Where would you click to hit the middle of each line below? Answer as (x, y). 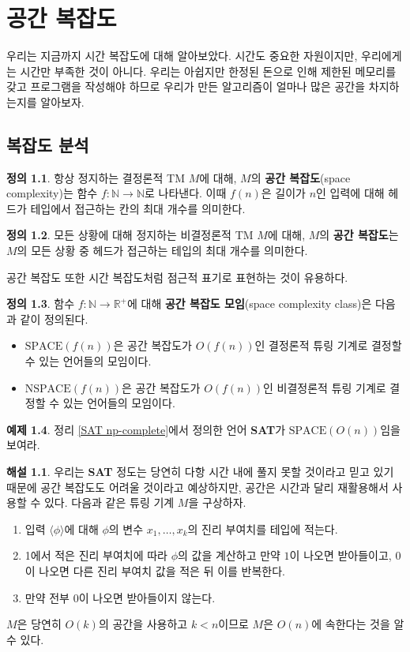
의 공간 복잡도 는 (359, 235)
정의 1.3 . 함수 (41, 304)
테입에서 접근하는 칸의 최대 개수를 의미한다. (138, 208)
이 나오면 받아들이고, (340, 555)
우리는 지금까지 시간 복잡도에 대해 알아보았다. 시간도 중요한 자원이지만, (182, 56)
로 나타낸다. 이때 (185, 193)
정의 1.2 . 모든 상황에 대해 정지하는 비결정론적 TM (130, 235)
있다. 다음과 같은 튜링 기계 (109, 502)
